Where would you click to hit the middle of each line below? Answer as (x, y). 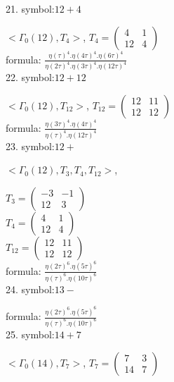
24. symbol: (30, 289)
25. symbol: (30, 334)
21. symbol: (30, 8)
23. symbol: (30, 146)
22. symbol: (30, 77)
